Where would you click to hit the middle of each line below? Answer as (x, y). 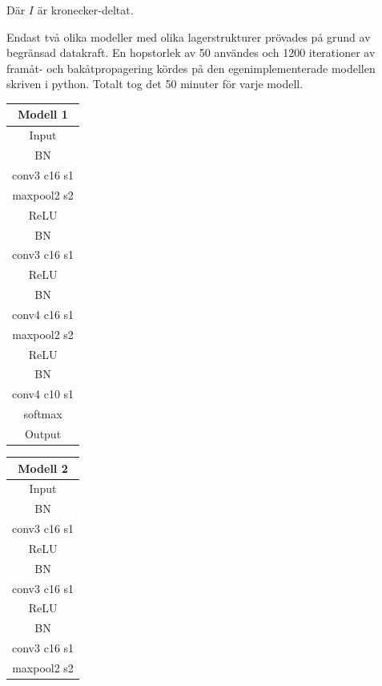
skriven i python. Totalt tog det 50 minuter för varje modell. (155, 84)
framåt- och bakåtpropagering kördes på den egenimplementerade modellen (191, 68)
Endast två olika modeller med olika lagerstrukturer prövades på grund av (189, 36)
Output (43, 433)
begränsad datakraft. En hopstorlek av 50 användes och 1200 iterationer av (191, 52)
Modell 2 (43, 468)
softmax (43, 414)
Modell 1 (43, 114)
